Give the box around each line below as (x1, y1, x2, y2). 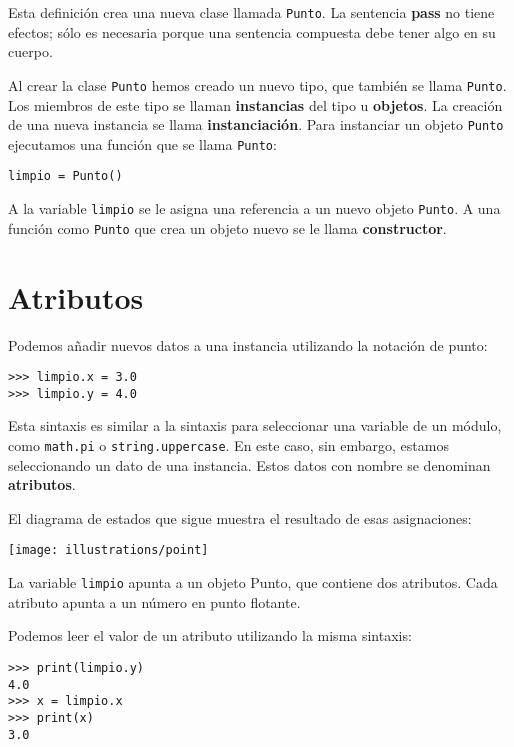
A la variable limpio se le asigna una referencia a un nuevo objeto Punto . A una (8, 198, 501, 219)
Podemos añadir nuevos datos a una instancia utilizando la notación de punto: (8, 334, 488, 355)
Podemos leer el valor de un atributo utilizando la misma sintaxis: (8, 625, 412, 646)
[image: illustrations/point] (8, 543, 209, 558)
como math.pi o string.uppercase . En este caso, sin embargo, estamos (8, 435, 449, 455)
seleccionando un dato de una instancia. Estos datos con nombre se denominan (8, 454, 491, 475)
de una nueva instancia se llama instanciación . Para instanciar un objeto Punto (8, 114, 504, 135)
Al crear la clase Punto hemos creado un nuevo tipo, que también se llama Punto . (8, 74, 507, 95)
